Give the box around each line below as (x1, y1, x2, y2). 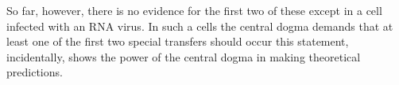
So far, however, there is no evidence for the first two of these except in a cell (6, 2, 382, 18)
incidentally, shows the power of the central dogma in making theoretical (6, 48, 361, 65)
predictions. (6, 64, 63, 80)
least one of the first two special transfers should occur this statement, (6, 33, 349, 50)
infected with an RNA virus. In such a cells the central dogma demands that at (6, 17, 393, 34)
